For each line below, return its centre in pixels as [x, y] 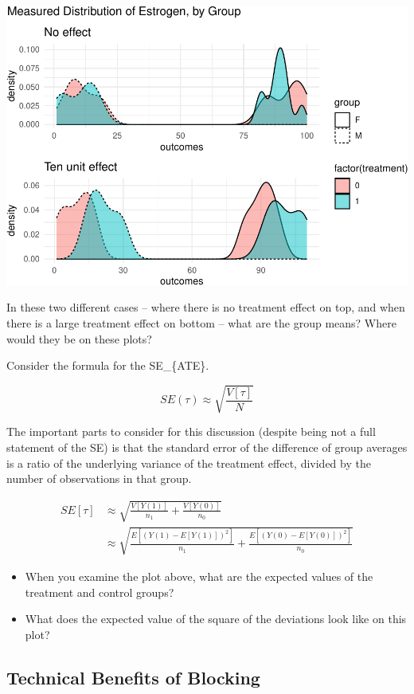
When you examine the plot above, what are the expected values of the [199, 576]
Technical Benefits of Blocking [133, 677]
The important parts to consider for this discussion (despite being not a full [191, 431]
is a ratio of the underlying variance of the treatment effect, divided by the [189, 463]
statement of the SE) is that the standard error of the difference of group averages [207, 447]
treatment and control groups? [100, 592]
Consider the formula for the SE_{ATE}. [108, 365]
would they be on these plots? [79, 338]
